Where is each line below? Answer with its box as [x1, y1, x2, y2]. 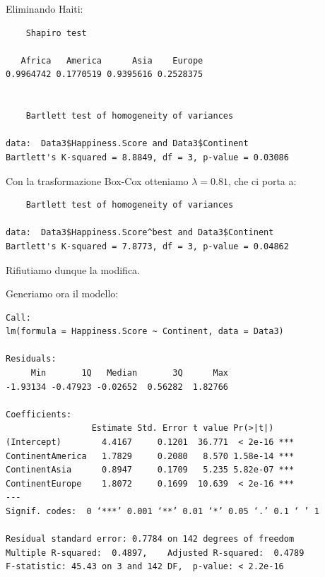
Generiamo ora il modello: [6, 286, 119, 301]
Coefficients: [6, 409, 72, 420]
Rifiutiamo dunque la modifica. [6, 262, 141, 277]
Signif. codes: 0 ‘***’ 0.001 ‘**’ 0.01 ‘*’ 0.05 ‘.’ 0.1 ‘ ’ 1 [6, 506, 319, 516]
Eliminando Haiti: [6, 1, 83, 16]
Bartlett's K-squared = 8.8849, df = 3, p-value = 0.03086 [6, 152, 289, 162]
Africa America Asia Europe [20, 55, 203, 66]
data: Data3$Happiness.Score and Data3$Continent [6, 138, 249, 149]
